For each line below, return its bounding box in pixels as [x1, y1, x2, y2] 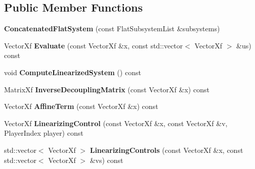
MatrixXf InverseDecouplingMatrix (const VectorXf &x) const [4, 84, 209, 94]
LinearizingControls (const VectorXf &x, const [90, 144, 243, 155]
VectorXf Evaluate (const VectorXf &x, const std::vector [4, 40, 183, 50]
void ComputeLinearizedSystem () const [4, 67, 141, 77]
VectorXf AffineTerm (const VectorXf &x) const [4, 101, 158, 111]
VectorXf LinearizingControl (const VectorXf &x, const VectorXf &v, [4, 118, 228, 128]
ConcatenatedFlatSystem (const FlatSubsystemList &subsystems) [4, 23, 220, 34]
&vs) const [90, 154, 123, 165]
